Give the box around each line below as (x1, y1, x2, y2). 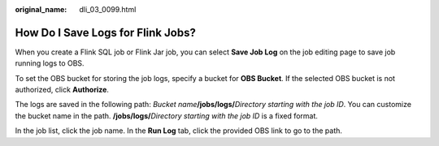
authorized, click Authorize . (15, 85, 110, 95)
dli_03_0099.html (79, 5, 137, 14)
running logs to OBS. (15, 58, 85, 68)
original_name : (15, 5, 67, 14)
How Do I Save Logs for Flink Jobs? (15, 25, 197, 40)
